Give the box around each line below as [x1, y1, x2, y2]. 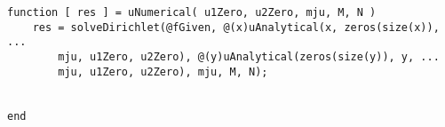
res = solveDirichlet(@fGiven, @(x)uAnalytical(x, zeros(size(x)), [32, 20, 440, 34]
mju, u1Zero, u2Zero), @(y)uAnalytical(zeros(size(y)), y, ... [58, 50, 440, 63]
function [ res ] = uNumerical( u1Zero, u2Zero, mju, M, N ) [7, 6, 377, 19]
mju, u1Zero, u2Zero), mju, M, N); [58, 65, 268, 78]
